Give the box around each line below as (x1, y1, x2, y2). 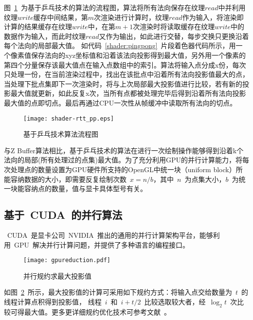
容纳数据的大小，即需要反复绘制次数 (10, 174, 126, 184)
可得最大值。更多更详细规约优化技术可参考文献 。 (10, 306, 171, 317)
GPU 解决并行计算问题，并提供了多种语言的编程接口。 (14, 239, 190, 249)
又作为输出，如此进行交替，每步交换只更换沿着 (99, 31, 249, 41)
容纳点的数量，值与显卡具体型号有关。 (24, 183, 147, 194)
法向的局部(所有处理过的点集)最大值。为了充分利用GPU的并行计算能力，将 (4, 155, 242, 165)
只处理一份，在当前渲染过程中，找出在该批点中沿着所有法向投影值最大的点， (4, 69, 249, 79)
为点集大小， (184, 174, 226, 184)
